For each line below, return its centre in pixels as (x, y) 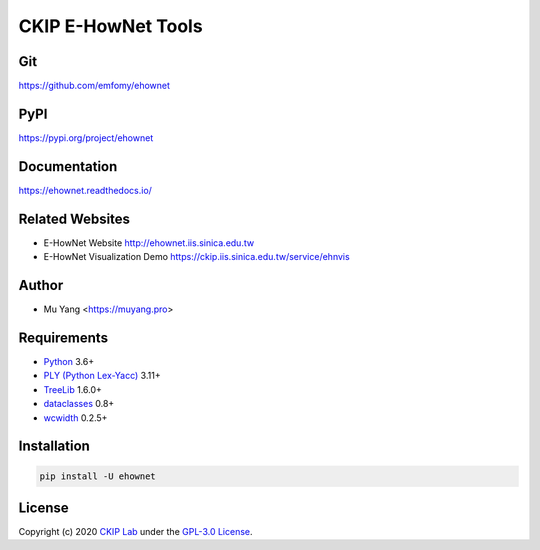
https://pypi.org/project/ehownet (86, 137)
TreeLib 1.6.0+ (72, 389)
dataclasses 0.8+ (79, 404)
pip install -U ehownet (98, 476)
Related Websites (74, 218)
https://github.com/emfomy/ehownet (94, 86)
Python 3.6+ (69, 361)
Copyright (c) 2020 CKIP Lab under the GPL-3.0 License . (136, 532)
